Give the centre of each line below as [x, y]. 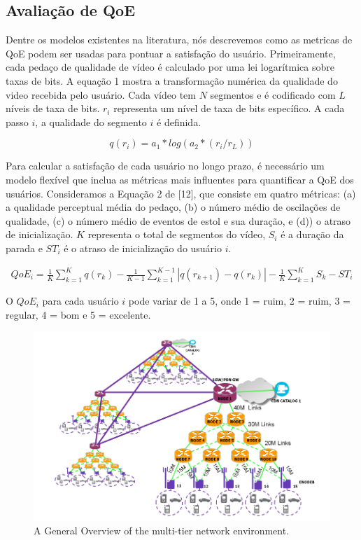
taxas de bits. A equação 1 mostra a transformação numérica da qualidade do [172, 80]
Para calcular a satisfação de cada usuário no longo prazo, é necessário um [165, 166]
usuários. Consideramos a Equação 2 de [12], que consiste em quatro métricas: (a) [181, 193]
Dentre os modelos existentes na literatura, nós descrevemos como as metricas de [179, 40]
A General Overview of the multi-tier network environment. [162, 531]
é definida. [179, 122]
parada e [24, 248]
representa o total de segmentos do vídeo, [177, 234]
